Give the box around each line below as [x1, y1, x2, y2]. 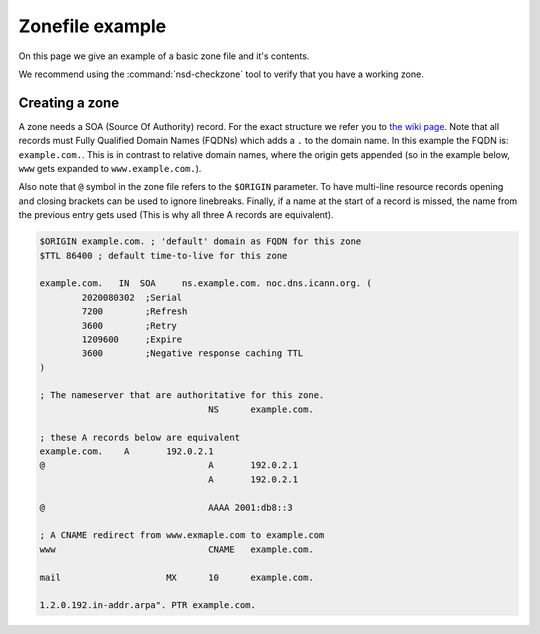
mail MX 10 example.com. [39, 571, 314, 583]
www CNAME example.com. [39, 543, 314, 555]
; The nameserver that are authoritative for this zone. [39, 390, 325, 401]
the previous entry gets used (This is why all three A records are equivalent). [18, 209, 334, 221]
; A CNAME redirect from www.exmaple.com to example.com [39, 530, 325, 541]
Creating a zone [18, 94, 120, 111]
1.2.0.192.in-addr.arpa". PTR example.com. [39, 600, 257, 611]
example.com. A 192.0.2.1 [39, 446, 214, 457]
